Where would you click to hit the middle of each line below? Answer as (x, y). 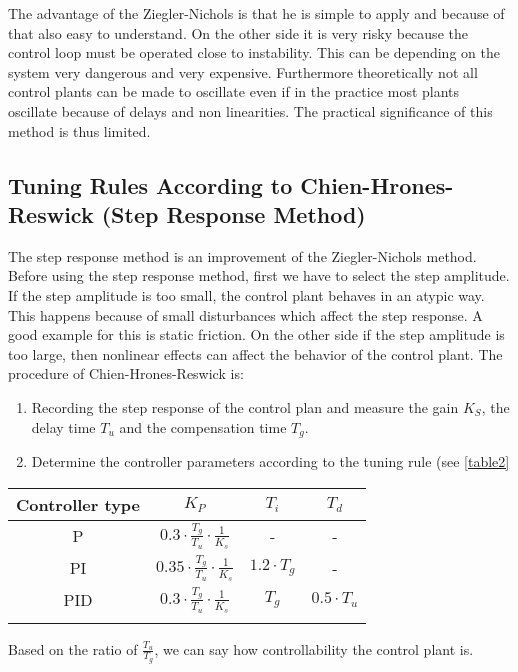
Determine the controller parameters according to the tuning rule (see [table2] (270, 460)
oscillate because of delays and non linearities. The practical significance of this (250, 110)
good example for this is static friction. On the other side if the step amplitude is (256, 334)
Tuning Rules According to (150, 184)
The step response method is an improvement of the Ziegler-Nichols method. (242, 255)
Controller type (78, 504)
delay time (63, 426)
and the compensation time (203, 426)
